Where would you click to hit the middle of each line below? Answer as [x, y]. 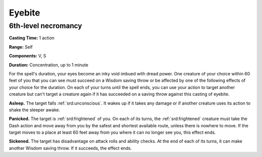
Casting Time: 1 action [32, 38]
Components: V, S [27, 56]
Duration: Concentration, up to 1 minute [49, 65]
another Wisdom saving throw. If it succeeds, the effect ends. [70, 148]
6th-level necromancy [46, 26]
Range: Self [21, 47]
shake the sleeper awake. [34, 110]
